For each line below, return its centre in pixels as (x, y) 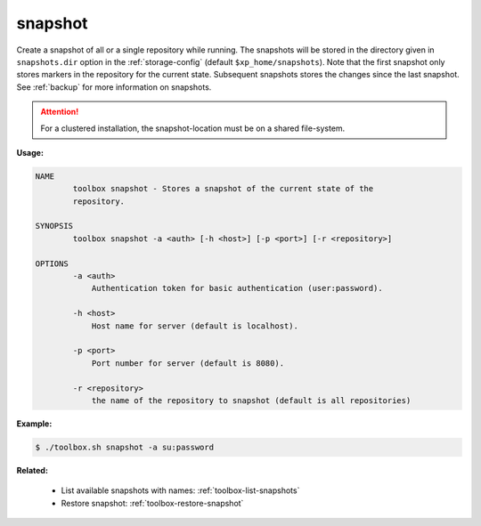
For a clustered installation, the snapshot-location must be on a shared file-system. (193, 128)
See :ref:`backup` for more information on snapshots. (114, 87)
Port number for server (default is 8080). (188, 363)
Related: (33, 470)
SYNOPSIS (54, 226)
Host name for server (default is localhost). (195, 326)
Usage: (30, 152)
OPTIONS (52, 263)
